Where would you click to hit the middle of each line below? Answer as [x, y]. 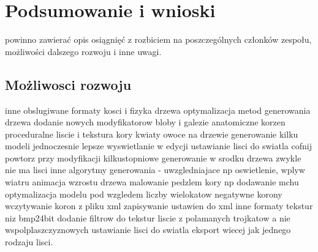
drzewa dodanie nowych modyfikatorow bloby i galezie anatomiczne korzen [145, 122]
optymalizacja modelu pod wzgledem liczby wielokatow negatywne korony [144, 194]
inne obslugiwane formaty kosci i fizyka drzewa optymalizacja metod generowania [158, 110]
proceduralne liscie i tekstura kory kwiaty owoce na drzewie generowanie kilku [152, 134]
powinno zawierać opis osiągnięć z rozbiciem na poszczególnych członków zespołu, [158, 39]
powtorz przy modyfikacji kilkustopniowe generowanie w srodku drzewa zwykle [153, 157]
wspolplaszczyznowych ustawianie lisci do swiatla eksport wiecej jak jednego [148, 230]
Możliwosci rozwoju [68, 84]
